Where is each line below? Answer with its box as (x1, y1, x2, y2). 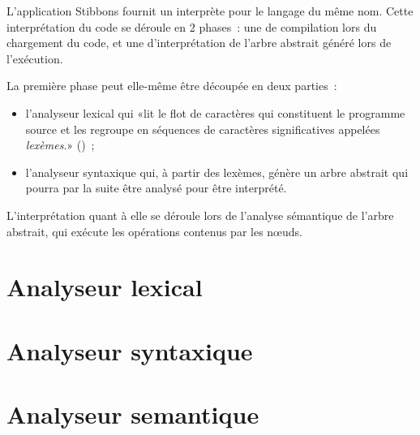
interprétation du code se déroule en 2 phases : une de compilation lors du (6, 18, 377, 35)
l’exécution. (6, 50, 63, 67)
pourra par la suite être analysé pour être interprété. (25, 179, 287, 196)
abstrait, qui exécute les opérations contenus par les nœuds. (6, 222, 302, 239)
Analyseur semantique (6, 398, 259, 431)
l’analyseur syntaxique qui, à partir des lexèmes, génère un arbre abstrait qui (25, 163, 409, 180)
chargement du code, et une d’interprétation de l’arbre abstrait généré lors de (6, 34, 392, 51)
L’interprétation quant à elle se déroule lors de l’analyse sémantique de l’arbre (6, 206, 394, 223)
